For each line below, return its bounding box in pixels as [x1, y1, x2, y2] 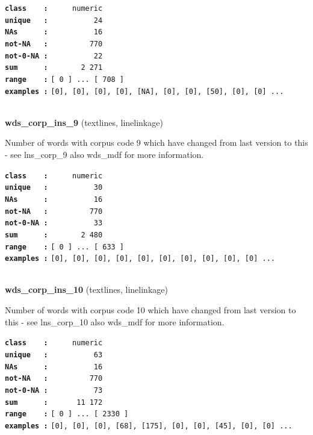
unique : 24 [5, 16, 103, 25]
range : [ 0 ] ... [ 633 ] [5, 242, 125, 251]
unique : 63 [5, 350, 103, 359]
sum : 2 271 [5, 63, 103, 72]
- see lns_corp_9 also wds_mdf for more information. [5, 148, 204, 161]
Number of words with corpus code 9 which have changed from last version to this [5, 136, 308, 149]
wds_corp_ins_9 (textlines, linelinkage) [5, 116, 163, 128]
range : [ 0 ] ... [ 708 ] [5, 75, 125, 84]
